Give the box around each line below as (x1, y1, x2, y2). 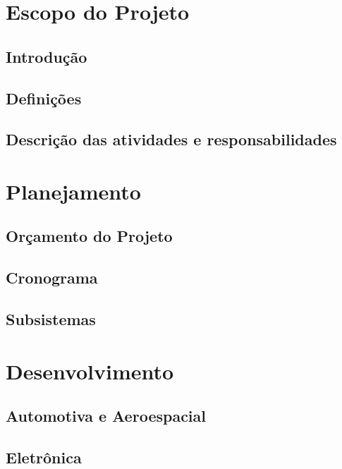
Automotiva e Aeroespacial (6, 405, 207, 427)
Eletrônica (6, 446, 82, 468)
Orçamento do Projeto (6, 225, 173, 247)
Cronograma (6, 267, 98, 288)
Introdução (6, 45, 87, 67)
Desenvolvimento (6, 356, 174, 385)
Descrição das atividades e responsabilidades (6, 128, 337, 150)
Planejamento (6, 176, 141, 205)
